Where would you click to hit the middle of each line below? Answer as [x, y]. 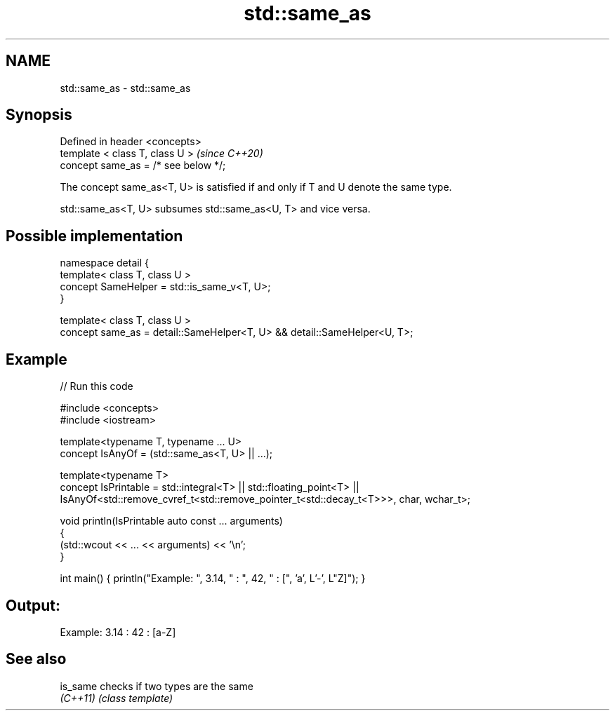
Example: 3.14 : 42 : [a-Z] [118, 632]
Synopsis [39, 115]
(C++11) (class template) [117, 698]
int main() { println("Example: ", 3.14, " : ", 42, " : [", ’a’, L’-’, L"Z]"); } [213, 579]
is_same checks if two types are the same [157, 686]
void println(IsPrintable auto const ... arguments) [171, 521]
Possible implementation [94, 236]
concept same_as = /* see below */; [143, 166]
